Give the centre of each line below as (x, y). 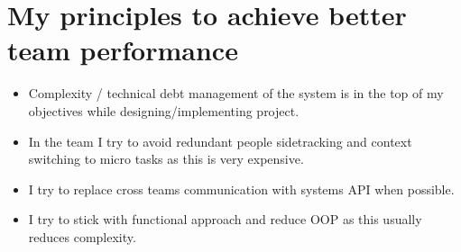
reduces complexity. (82, 236)
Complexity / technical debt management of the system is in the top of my (236, 93)
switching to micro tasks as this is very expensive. (166, 159)
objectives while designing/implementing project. (164, 110)
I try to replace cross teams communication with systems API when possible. (241, 189)
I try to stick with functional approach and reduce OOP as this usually (225, 219)
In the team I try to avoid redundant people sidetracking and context (220, 141)
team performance (123, 50)
